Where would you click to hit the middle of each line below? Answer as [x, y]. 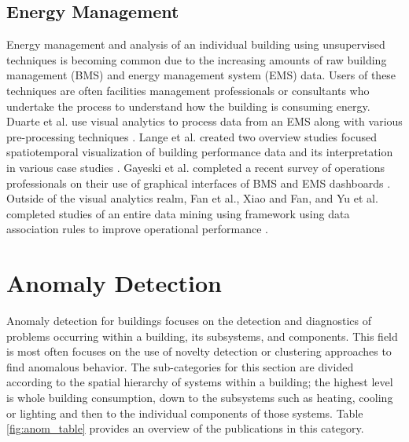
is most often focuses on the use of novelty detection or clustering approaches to [199, 351]
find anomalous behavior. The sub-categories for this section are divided [180, 366]
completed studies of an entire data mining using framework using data [178, 213]
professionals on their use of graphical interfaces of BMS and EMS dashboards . [199, 183]
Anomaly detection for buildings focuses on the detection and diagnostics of [189, 321]
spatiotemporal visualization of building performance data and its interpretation [200, 152]
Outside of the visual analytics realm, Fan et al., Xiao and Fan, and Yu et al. [192, 198]
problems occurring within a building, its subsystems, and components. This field [202, 336]
